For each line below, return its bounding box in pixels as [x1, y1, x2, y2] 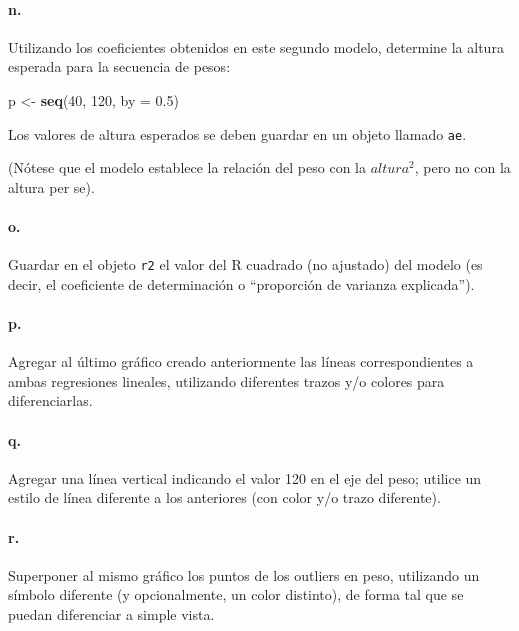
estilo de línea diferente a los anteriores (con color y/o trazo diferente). [8, 487, 441, 508]
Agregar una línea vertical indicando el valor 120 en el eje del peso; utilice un [8, 467, 482, 488]
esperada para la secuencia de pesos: [8, 56, 231, 77]
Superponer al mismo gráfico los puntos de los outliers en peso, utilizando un [8, 564, 480, 585]
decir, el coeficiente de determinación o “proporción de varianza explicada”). [8, 273, 475, 294]
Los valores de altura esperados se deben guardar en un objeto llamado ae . [8, 123, 467, 144]
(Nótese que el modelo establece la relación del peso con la [8, 157, 366, 178]
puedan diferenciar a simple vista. [8, 604, 215, 625]
